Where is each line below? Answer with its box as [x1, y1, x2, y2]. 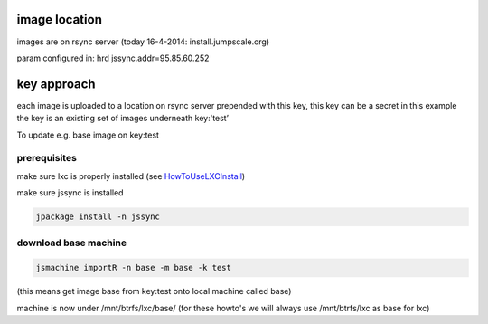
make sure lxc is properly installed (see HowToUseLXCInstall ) [16, 170, 246, 181]
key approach [16, 76, 96, 91]
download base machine [16, 236, 127, 249]
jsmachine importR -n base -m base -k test [35, 262, 232, 273]
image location [16, 12, 103, 27]
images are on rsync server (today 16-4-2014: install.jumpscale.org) [16, 36, 270, 47]
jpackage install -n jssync [35, 212, 160, 222]
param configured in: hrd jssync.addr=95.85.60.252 [16, 52, 210, 63]
